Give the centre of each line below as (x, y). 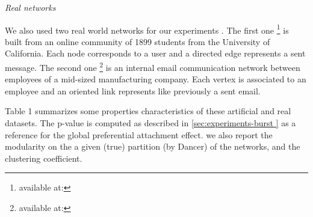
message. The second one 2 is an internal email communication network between (153, 66)
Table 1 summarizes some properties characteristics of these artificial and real (148, 111)
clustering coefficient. (44, 158)
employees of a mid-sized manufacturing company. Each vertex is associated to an (156, 79)
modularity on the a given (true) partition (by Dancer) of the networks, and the (153, 146)
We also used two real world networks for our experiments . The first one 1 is (147, 29)
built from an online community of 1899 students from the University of (138, 41)
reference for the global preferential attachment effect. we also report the (139, 134)
